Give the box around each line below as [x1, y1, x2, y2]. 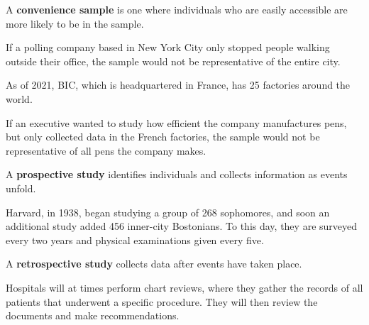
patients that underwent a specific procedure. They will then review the [6, 294, 318, 309]
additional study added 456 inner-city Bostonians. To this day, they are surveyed [6, 219, 358, 233]
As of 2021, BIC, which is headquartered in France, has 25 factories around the [6, 77, 351, 92]
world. [6, 91, 33, 106]
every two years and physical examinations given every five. [6, 232, 264, 247]
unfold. [6, 180, 36, 195]
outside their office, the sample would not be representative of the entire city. [6, 53, 341, 68]
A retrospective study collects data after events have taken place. [6, 256, 302, 271]
